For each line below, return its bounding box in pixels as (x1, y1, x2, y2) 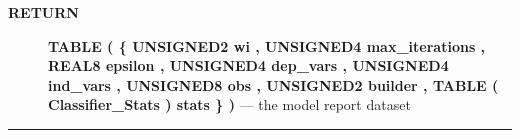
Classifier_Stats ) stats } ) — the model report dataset (48, 94, 411, 115)
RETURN (8, 2, 79, 22)
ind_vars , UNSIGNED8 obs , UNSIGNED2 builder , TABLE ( (48, 74, 499, 95)
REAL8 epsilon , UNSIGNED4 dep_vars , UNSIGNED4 (48, 55, 449, 76)
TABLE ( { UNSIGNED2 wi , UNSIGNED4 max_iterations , (48, 35, 486, 56)
